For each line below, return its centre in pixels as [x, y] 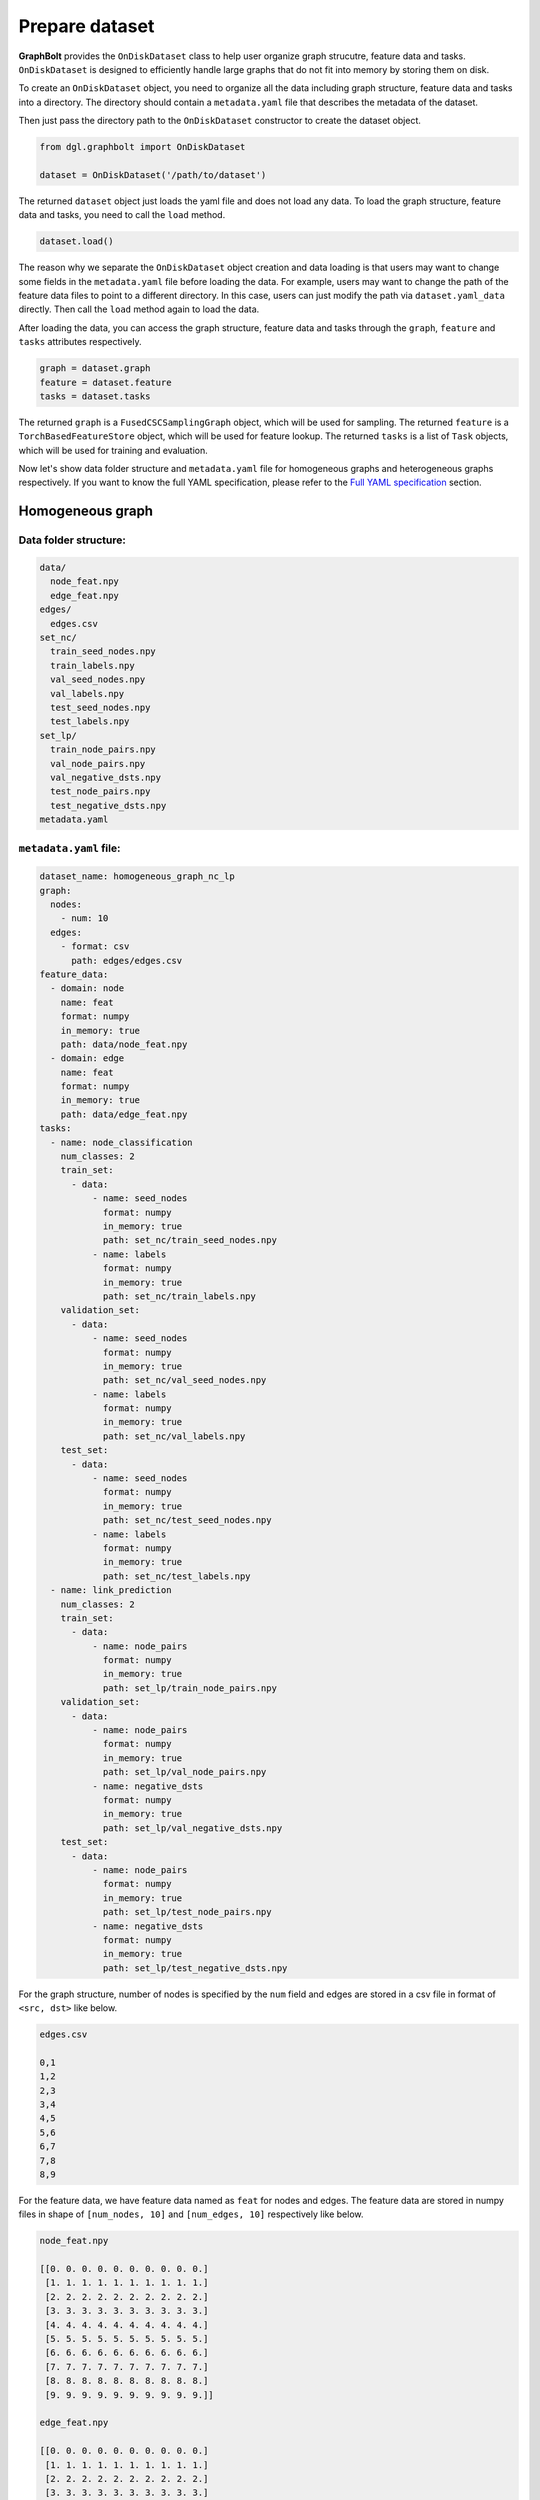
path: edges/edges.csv [127, 960]
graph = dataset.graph [95, 368]
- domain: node [87, 988]
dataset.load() [76, 241]
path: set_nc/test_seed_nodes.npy [187, 1520]
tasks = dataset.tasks [95, 396]
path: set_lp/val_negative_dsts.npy [192, 1828]
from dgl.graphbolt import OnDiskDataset [142, 147]
